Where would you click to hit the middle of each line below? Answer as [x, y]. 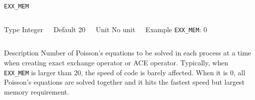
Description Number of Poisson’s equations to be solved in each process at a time [128, 53]
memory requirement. [37, 91]
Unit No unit [115, 29]
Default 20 [69, 29]
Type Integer [24, 29]
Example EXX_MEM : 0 [176, 29]
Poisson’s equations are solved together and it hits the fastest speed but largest [124, 82]
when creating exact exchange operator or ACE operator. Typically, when [116, 62]
